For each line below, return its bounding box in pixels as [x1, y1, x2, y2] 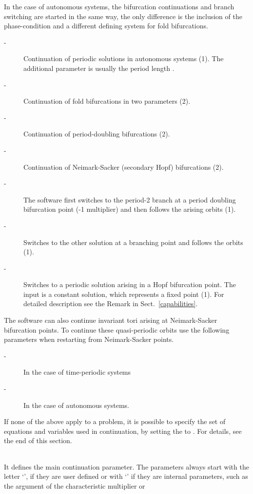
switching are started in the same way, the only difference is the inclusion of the [4, 11, 242, 21]
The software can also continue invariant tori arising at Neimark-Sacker [4, 315, 217, 325]
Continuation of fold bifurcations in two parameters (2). [23, 96, 191, 106]
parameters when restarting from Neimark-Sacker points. [4, 334, 174, 344]
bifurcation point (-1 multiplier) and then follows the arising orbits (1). [23, 204, 236, 214]
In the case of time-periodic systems [23, 367, 131, 377]
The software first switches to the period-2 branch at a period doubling [23, 194, 236, 204]
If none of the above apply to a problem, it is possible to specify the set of [4, 416, 226, 427]
